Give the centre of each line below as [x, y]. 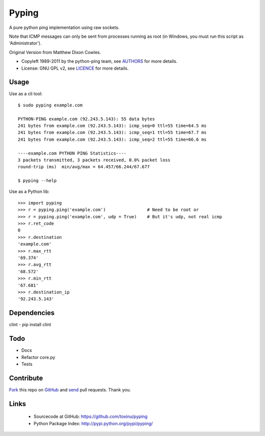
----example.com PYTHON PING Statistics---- [72, 153]
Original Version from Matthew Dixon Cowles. [55, 52]
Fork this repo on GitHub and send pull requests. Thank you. [70, 389]
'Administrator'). [25, 43]
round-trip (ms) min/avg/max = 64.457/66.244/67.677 [84, 167]
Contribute [26, 378]
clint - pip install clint [30, 325]
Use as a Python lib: [29, 192]
